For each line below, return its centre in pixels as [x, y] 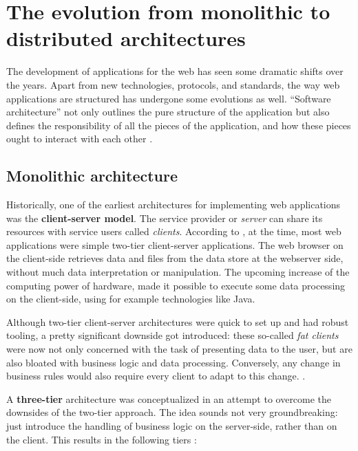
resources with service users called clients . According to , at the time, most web [174, 231]
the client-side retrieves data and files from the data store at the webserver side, [175, 258]
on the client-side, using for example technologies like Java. [131, 299]
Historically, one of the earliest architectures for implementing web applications [173, 205]
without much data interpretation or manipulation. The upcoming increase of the [178, 272]
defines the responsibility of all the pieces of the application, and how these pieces [179, 125]
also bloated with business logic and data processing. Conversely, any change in [173, 362]
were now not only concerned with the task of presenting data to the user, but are [179, 349]
